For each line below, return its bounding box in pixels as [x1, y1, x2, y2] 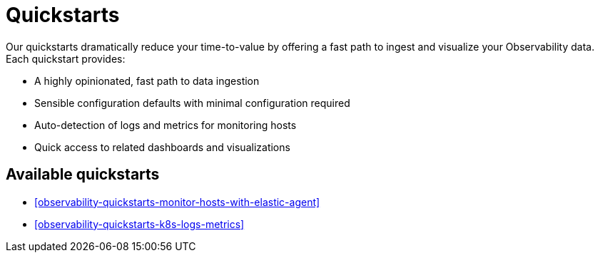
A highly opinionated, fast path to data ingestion [34, 74, 260, 87]
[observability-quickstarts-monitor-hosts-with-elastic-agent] [34, 195, 320, 208]
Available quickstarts [6, 165, 160, 184]
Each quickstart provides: [6, 52, 126, 65]
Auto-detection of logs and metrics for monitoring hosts [34, 118, 297, 131]
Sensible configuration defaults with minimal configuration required [34, 96, 350, 109]
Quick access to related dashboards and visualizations [34, 140, 290, 153]
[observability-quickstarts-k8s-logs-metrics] [34, 217, 245, 230]
